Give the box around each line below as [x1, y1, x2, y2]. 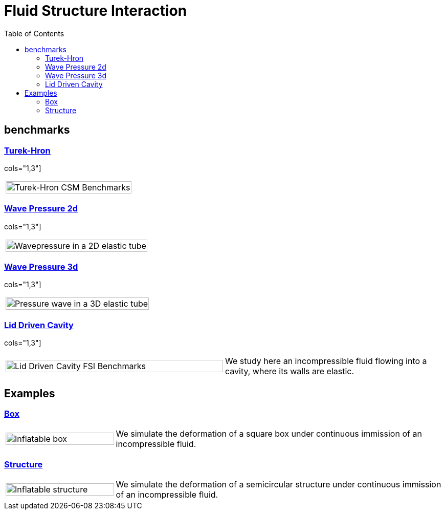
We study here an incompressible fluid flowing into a [225, 356, 427, 367]
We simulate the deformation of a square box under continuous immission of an [116, 429, 422, 439]
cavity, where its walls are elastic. [225, 366, 354, 377]
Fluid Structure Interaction [4, 2, 187, 19]
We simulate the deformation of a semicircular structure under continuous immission [116, 479, 441, 490]
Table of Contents [4, 29, 64, 38]
